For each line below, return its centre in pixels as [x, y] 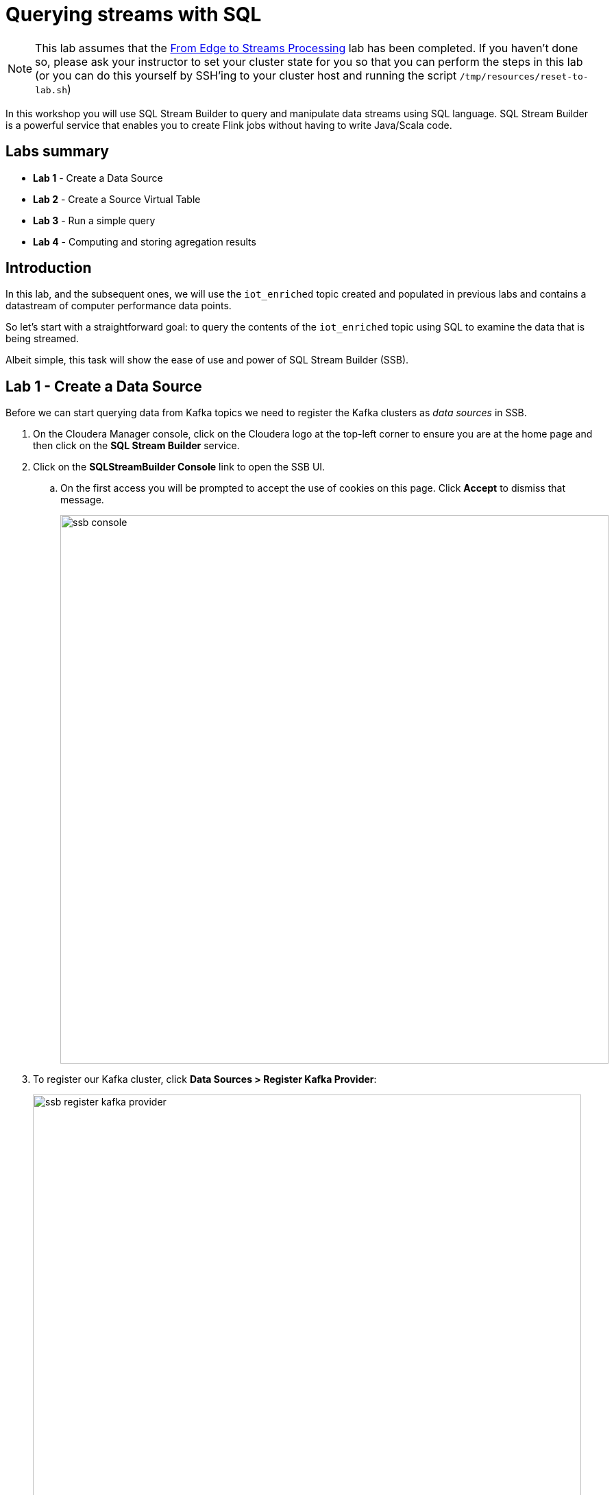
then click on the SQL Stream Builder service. [136, 446]
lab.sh [51, 90]
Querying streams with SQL [134, 14]
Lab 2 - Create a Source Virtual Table [117, 199]
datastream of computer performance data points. [119, 306]
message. [82, 500]
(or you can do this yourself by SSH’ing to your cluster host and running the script [246, 75]
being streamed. [42, 339]
